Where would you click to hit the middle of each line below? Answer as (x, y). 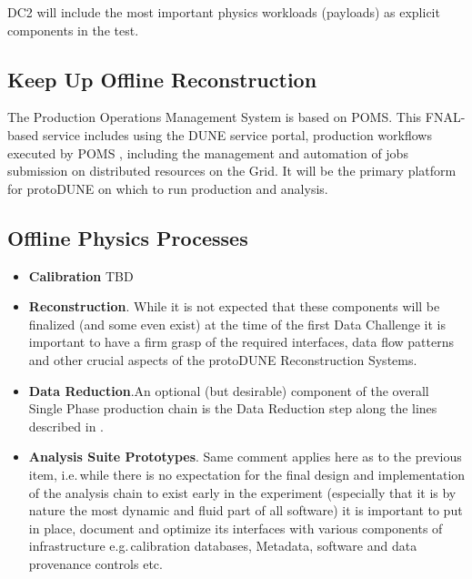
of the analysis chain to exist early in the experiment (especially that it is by (242, 492)
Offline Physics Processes (128, 237)
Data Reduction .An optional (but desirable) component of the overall (229, 390)
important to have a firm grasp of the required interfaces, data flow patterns (241, 342)
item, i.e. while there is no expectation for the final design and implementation (247, 474)
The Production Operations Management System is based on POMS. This (215, 117)
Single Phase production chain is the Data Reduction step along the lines (233, 408)
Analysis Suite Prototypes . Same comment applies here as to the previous (245, 457)
